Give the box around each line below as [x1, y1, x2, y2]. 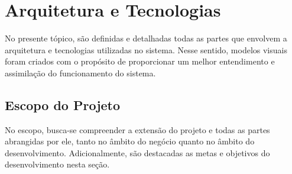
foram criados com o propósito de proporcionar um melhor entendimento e [5, 55, 275, 67]
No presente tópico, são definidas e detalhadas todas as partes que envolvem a [5, 32, 287, 44]
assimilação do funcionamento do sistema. [5, 66, 156, 79]
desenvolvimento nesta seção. [5, 158, 110, 170]
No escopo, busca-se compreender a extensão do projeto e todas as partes [5, 123, 270, 136]
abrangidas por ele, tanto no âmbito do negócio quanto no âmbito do [5, 135, 255, 147]
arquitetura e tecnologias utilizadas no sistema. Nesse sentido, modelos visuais [5, 43, 287, 56]
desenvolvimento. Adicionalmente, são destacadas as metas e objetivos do [5, 146, 270, 159]
